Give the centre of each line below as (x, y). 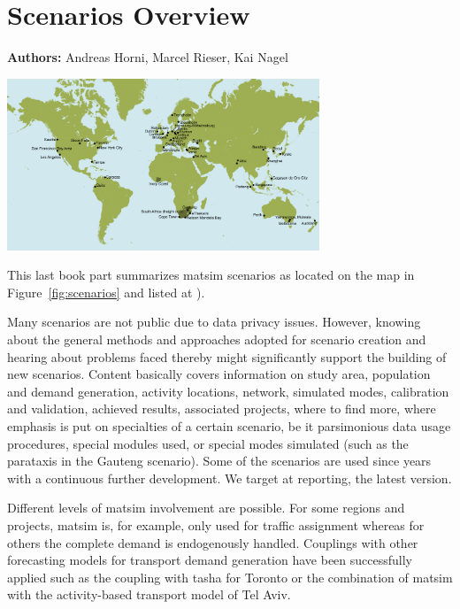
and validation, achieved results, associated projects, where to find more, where (222, 409)
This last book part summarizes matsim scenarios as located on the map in (211, 275)
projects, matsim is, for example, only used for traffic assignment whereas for (216, 525)
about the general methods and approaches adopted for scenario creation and (217, 339)
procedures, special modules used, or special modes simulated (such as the (208, 443)
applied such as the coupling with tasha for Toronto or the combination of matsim (230, 577)
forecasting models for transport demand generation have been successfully (210, 560)
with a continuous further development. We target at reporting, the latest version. (230, 478)
